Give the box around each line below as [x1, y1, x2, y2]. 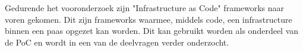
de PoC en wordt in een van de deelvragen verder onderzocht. [5, 36, 229, 48]
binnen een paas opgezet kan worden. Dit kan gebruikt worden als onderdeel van [5, 25, 299, 37]
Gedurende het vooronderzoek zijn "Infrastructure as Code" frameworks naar [5, 2, 285, 13]
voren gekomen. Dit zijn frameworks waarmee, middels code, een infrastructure [5, 13, 292, 25]
